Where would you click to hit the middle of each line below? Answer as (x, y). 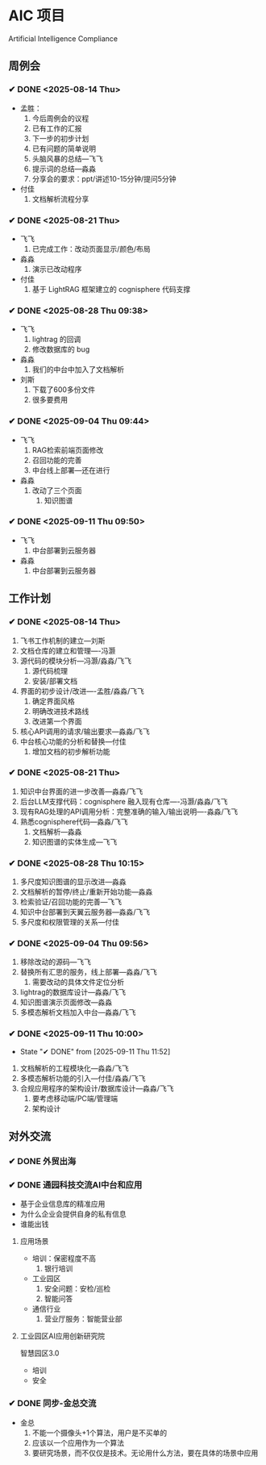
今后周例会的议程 (60, 118)
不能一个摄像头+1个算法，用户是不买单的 (100, 1433)
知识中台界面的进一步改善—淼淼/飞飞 (81, 791)
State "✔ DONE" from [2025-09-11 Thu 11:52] (95, 1051)
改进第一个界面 (57, 721)
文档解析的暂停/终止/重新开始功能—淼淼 (86, 892)
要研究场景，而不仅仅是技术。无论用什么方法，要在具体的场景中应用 (145, 1453)
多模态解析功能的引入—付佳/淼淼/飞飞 (83, 1078)
